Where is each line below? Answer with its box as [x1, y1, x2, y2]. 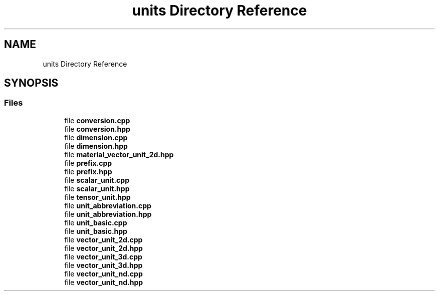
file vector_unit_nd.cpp [64, 269, 143, 278]
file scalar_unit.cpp [64, 175, 129, 184]
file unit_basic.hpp [64, 226, 127, 235]
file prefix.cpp [64, 158, 112, 167]
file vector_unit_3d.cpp [64, 252, 142, 261]
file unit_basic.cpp [64, 218, 127, 227]
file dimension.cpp [64, 133, 128, 142]
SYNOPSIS [4, 77, 59, 90]
